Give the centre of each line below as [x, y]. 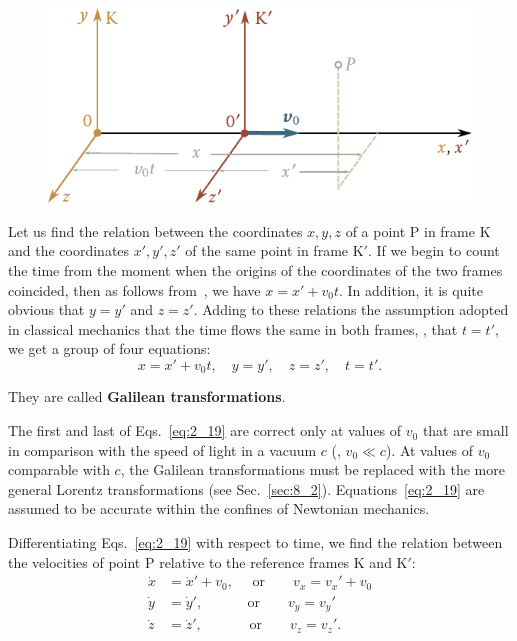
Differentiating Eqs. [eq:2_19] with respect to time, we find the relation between [255, 542]
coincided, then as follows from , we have [134, 289]
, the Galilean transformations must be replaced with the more [312, 469]
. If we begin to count [433, 250]
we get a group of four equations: [109, 348]
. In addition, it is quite [410, 289]
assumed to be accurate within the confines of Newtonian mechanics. [219, 508]
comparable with [59, 469]
